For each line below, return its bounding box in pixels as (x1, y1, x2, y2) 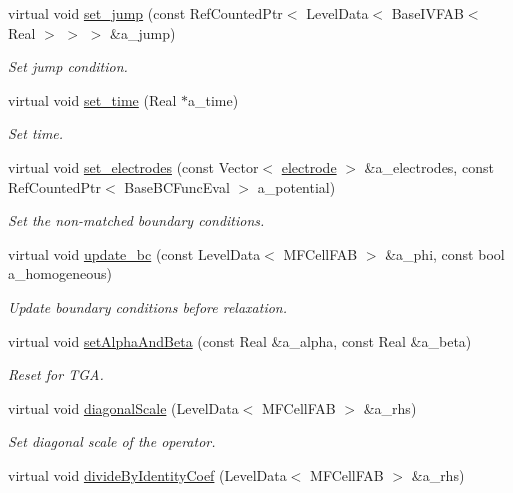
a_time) (188, 89, 239, 110)
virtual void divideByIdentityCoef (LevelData (8, 464, 287, 485)
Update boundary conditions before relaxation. (8, 296, 288, 317)
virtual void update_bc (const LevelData (8, 243, 261, 264)
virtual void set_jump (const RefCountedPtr (8, 3, 283, 23)
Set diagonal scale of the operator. (8, 431, 216, 452)
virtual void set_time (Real (8, 89, 177, 110)
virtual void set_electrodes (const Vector (8, 156, 259, 177)
